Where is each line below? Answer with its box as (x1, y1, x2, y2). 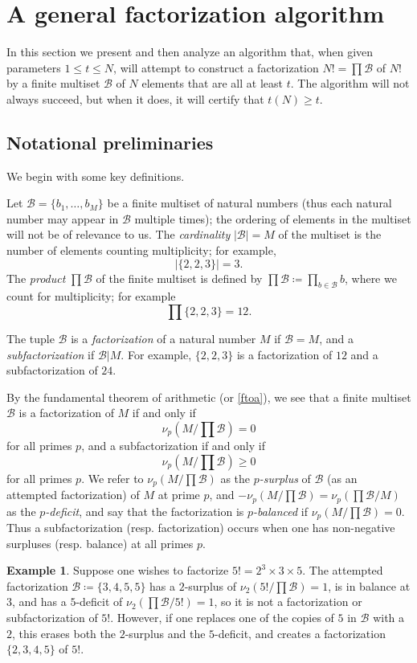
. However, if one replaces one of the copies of (110, 608, 334, 625)
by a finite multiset (6, 75, 100, 92)
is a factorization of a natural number (71, 330, 256, 347)
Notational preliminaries (6, 129, 214, 154)
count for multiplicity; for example (6, 288, 176, 305)
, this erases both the (12, 624, 116, 641)
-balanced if (253, 502, 309, 519)
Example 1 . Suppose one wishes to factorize (6, 562, 229, 579)
